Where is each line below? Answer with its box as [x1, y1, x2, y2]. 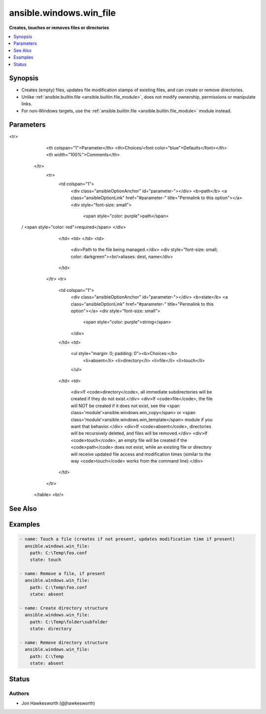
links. [21, 101, 33, 107]
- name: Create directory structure [19, 606, 108, 611]
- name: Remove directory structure [19, 640, 108, 645]
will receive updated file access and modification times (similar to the [70, 451, 211, 457]
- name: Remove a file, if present [19, 571, 105, 576]
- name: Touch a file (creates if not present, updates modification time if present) [19, 536, 235, 542]
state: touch [30, 557, 62, 563]
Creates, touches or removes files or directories [9, 25, 109, 31]
